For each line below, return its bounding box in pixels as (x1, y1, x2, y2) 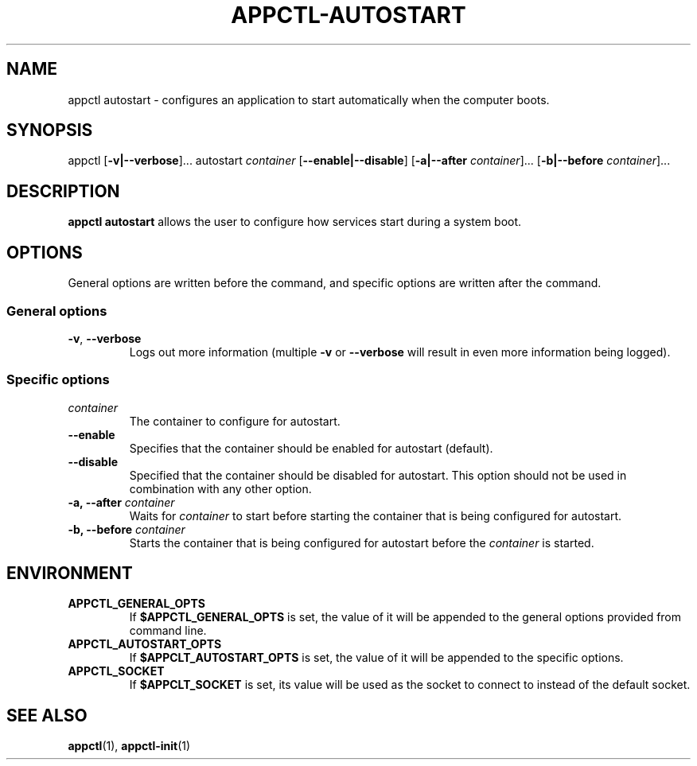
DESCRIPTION (6, 181, 120, 201)
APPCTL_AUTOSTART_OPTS (68, 637, 222, 651)
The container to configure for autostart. (129, 414, 341, 428)
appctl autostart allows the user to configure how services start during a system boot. (68, 215, 522, 229)
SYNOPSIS (6, 120, 93, 141)
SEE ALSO (6, 705, 88, 725)
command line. (129, 624, 207, 638)
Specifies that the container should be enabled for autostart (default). (129, 441, 493, 455)
